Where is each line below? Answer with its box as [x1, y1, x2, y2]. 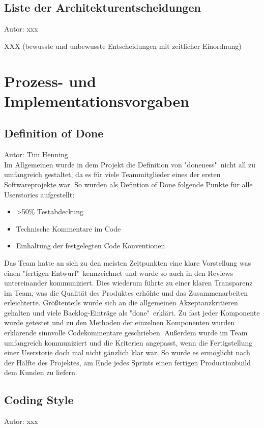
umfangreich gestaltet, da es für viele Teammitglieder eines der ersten [4, 169, 221, 180]
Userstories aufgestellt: [4, 189, 75, 199]
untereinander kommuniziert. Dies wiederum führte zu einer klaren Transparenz [4, 277, 253, 288]
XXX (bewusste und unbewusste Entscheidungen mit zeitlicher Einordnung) [4, 40, 242, 51]
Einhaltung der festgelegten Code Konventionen [16, 240, 165, 251]
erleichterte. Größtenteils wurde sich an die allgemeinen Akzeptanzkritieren [4, 297, 238, 308]
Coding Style [4, 392, 74, 408]
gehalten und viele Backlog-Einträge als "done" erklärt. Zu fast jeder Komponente [4, 307, 260, 318]
